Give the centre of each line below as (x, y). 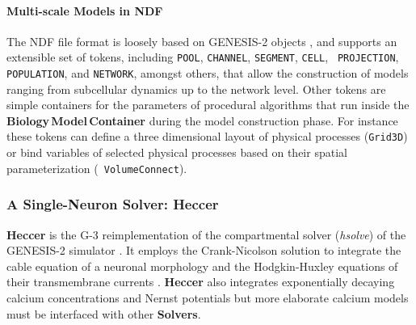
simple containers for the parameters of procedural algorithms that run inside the (208, 105)
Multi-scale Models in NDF (85, 10)
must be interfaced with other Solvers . (104, 313)
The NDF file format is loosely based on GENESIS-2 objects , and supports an (202, 41)
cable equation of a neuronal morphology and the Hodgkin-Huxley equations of (202, 266)
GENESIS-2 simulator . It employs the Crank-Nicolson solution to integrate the (204, 250)
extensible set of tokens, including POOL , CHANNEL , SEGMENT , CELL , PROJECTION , (203, 57)
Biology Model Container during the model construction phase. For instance (202, 120)
